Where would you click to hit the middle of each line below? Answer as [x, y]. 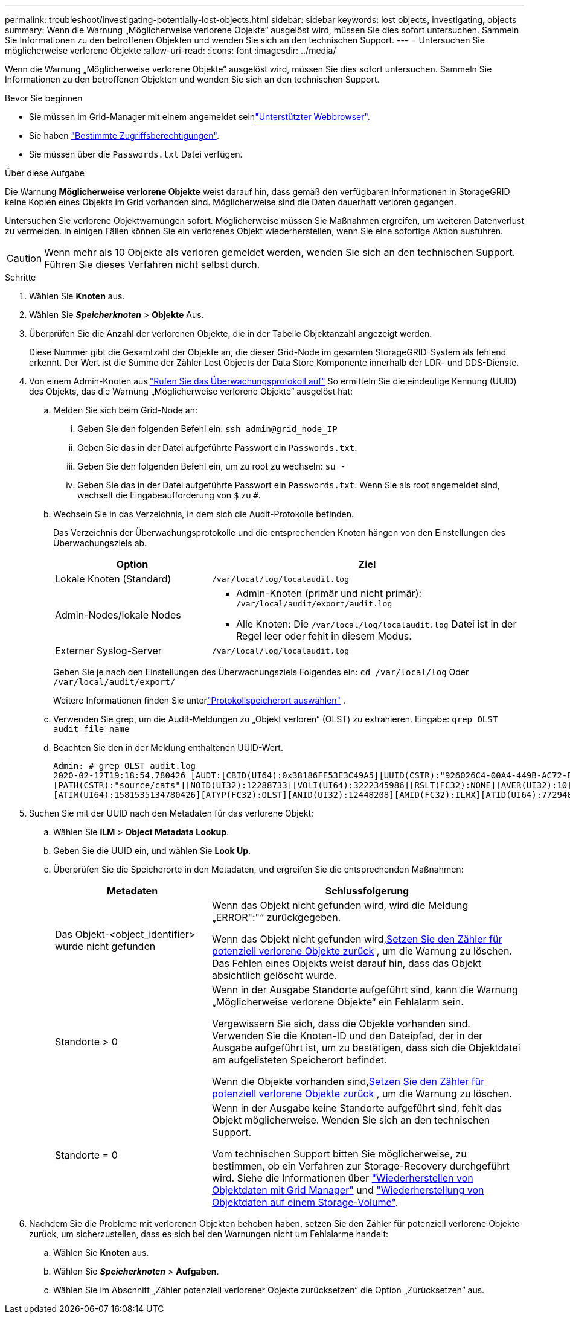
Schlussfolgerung [367, 891]
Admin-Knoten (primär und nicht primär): [329, 593]
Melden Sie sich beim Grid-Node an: [125, 410]
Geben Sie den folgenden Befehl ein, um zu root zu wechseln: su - [212, 466]
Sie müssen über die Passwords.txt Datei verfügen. [136, 154]
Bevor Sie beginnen [44, 98]
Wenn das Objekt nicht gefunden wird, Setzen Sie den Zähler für [357, 939]
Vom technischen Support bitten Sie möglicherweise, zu [339, 1154]
